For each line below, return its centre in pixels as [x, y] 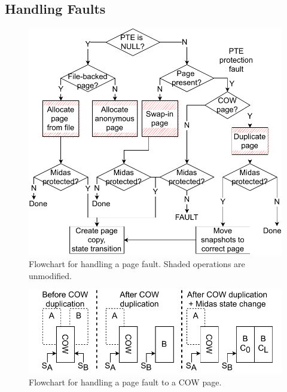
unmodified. [50, 275]
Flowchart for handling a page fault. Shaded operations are [137, 264]
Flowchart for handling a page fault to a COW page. [125, 382]
